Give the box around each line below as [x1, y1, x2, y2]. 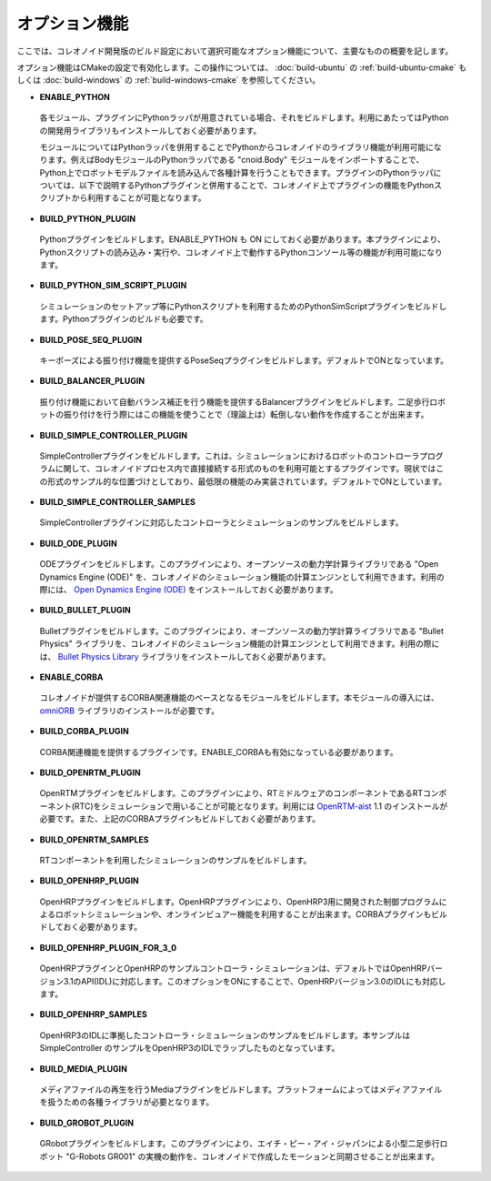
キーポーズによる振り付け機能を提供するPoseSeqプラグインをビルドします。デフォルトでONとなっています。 [39, 355, 449, 366]
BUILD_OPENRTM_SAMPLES [39, 833, 149, 845]
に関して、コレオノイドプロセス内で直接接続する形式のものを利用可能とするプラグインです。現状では [55, 463, 436, 474]
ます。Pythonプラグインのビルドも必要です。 [39, 314, 208, 325]
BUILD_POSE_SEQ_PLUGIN [39, 334, 143, 345]
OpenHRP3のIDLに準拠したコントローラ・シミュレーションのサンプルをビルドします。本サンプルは [39, 1029, 411, 1041]
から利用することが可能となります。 [71, 192, 206, 204]
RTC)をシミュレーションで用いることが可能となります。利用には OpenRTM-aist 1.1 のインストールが [74, 801, 448, 812]
